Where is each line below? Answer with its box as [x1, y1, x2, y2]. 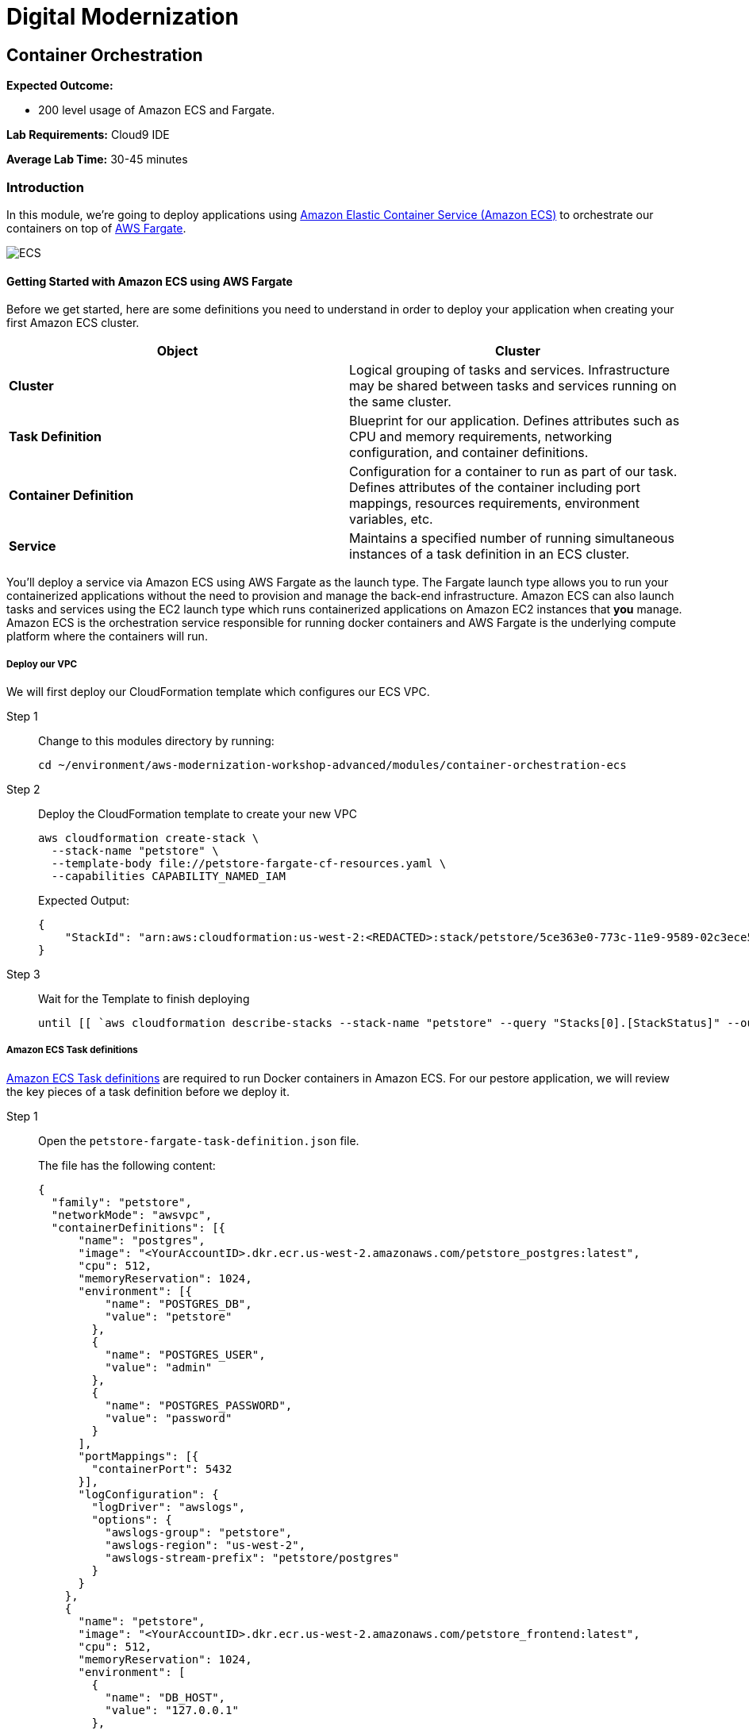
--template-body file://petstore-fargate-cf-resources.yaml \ [51, 856, 447, 870]
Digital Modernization [6, 3, 239, 30]
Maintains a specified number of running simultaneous [349, 530, 674, 547]
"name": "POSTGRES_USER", [105, 1347, 266, 1361]
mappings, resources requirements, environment [349, 495, 640, 512]
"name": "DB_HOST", [105, 1690, 226, 1704]
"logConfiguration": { [78, 1487, 219, 1501]
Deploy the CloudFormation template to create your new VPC [38, 806, 357, 821]
